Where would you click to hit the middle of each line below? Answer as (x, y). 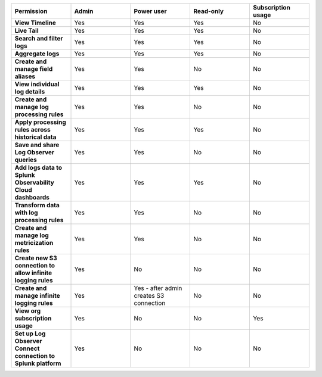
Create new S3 (36, 258)
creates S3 (149, 296)
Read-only (208, 11)
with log (26, 213)
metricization (34, 243)
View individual (37, 84)
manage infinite (37, 296)
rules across (32, 130)
